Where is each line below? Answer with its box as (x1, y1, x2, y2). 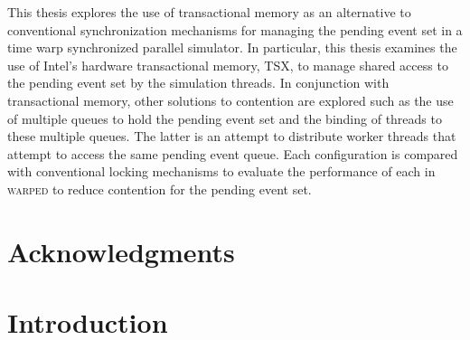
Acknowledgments (7, 232, 235, 269)
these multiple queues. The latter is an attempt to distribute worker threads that (7, 127, 456, 146)
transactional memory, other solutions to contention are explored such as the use (7, 90, 454, 109)
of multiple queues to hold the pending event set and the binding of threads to (7, 109, 442, 127)
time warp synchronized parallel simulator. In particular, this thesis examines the (7, 38, 457, 57)
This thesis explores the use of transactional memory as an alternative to (7, 3, 411, 21)
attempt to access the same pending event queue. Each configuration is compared (7, 144, 458, 163)
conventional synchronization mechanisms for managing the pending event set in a (7, 20, 463, 39)
